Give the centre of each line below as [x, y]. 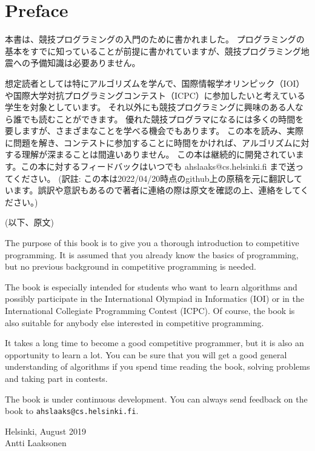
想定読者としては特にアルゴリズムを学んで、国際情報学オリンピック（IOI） [155, 83]
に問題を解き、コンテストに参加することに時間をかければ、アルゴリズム [149, 142]
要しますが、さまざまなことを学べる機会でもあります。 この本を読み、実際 [154, 131]
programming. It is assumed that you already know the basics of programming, [152, 254]
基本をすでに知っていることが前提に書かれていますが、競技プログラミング [153, 51]
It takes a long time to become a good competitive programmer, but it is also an [154, 343]
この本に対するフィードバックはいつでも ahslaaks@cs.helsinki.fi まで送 [158, 166]
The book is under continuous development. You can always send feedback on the [156, 399]
